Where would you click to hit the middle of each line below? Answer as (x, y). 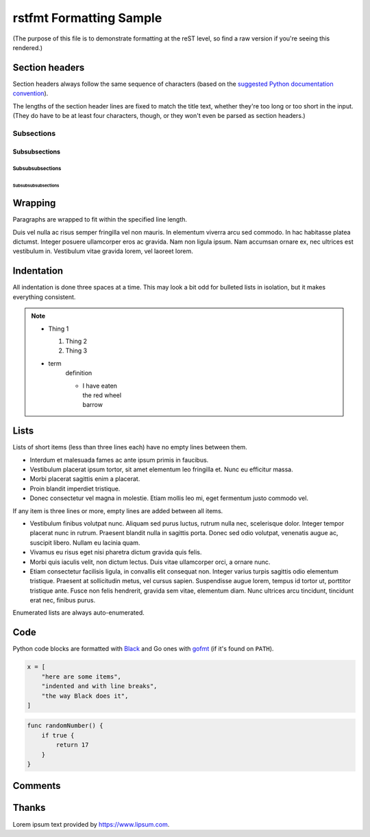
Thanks (29, 808)
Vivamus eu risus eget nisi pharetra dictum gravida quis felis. (116, 552)
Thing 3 (76, 351)
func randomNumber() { (65, 726)
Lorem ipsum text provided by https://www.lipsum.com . (91, 824)
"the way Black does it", (85, 696)
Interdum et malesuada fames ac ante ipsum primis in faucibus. (119, 460)
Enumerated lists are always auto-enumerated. (79, 613)
